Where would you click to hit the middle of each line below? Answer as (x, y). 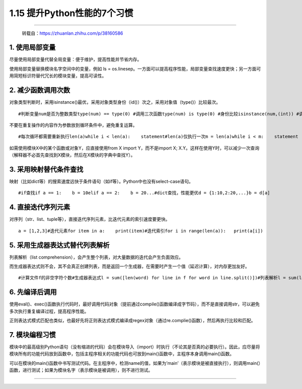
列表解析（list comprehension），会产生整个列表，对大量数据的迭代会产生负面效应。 (96, 257)
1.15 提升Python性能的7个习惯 (71, 13)
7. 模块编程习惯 (32, 335)
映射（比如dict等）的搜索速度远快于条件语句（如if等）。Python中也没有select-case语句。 (101, 181)
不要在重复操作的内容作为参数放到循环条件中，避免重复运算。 (73, 125)
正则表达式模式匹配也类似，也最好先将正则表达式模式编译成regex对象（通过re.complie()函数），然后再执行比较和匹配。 (132, 321)
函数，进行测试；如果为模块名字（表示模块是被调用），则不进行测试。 (81, 370)
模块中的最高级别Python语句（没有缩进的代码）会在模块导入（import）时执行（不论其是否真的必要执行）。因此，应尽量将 (135, 347)
